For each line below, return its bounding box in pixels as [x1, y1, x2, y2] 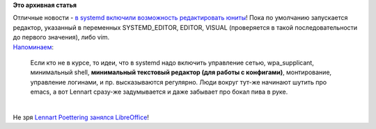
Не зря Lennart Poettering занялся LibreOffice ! [13, 113, 150, 121]
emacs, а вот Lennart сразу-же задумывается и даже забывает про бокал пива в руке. [30, 87, 288, 96]
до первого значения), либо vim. [13, 33, 110, 42]
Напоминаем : [13, 42, 54, 51]
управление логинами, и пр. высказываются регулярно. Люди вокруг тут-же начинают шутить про [30, 78, 327, 86]
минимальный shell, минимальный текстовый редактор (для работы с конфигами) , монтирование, [30, 68, 332, 76]
